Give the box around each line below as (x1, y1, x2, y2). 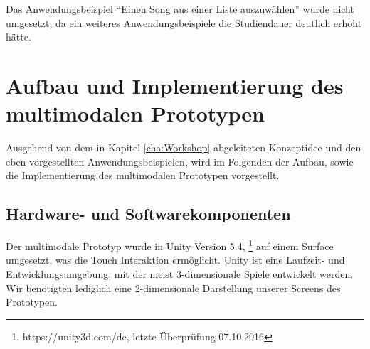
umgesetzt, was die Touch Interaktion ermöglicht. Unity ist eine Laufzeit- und (6, 252, 345, 267)
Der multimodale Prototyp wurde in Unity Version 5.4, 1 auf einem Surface (6, 237, 334, 253)
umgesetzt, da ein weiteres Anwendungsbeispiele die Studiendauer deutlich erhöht (6, 15, 362, 30)
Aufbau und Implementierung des (6, 70, 344, 100)
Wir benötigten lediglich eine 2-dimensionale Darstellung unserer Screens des (6, 280, 341, 295)
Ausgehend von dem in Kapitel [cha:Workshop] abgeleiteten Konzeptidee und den (6, 140, 361, 155)
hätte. (6, 29, 31, 44)
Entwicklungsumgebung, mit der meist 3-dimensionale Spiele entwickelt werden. (6, 266, 354, 281)
